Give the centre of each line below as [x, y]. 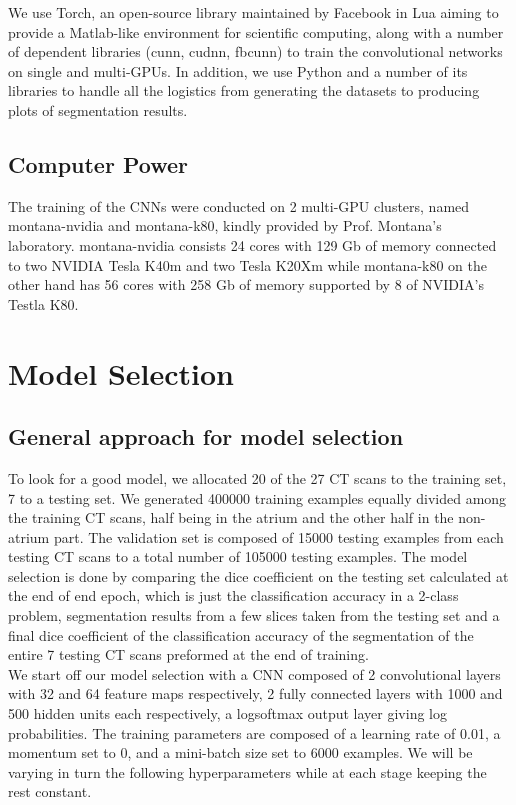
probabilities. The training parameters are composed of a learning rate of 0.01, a [254, 732]
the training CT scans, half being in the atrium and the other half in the [231, 517]
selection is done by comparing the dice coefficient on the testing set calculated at [258, 575]
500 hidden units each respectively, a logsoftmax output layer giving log [227, 713]
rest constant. [50, 791]
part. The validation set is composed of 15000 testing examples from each [278, 536]
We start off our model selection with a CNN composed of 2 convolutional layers [254, 673]
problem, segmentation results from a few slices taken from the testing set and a [254, 615]
